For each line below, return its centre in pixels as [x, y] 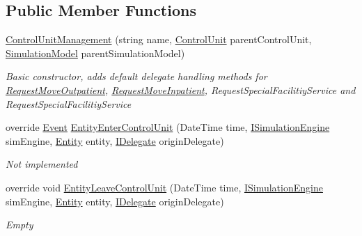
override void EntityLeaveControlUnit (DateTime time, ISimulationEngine [164, 187]
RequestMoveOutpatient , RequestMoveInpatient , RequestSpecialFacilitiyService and [181, 89]
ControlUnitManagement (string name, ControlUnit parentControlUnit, [159, 39]
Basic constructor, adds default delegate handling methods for [136, 76]
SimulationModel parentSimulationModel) [95, 53]
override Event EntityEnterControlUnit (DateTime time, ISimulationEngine [168, 127]
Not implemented [42, 164]
